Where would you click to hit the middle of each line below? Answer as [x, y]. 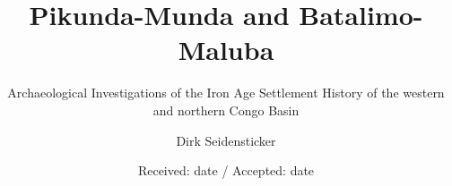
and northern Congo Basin [226, 110]
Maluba [226, 50]
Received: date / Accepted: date [226, 170]
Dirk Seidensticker [226, 140]
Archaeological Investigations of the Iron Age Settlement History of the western [226, 93]
